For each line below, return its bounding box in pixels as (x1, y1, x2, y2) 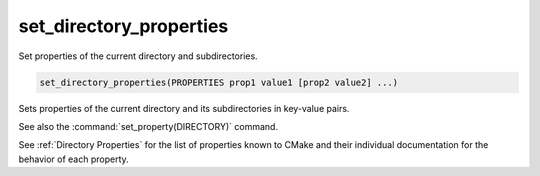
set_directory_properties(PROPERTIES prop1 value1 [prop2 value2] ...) (39, 76, 399, 88)
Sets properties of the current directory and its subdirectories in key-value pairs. (18, 102, 350, 114)
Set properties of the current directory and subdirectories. (18, 50, 259, 62)
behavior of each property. (18, 153, 129, 165)
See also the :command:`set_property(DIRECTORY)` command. (18, 120, 279, 132)
